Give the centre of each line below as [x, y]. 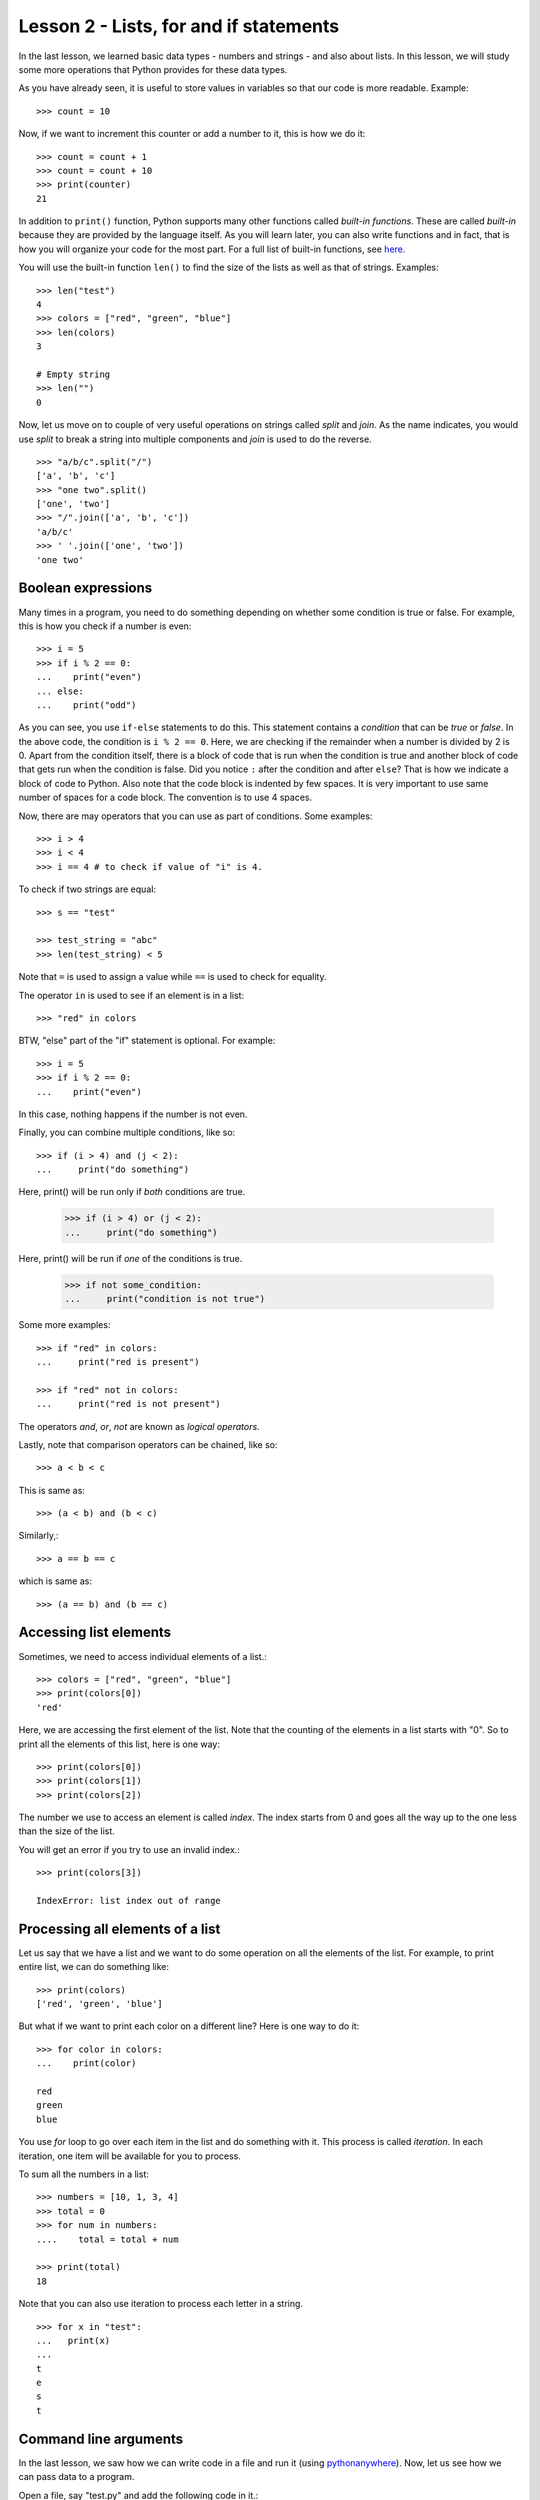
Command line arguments [101, 2438]
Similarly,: [38, 1536]
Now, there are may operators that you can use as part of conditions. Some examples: [195, 816]
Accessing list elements [95, 1632]
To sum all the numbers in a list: [84, 2174]
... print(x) [73, 2340]
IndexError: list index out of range [129, 1901]
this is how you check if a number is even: [105, 626]
